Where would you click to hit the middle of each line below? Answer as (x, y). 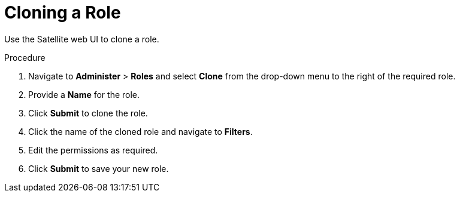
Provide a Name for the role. (84, 94)
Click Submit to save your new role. (99, 168)
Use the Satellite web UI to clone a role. (82, 39)
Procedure (25, 57)
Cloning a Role (63, 13)
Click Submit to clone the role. (88, 113)
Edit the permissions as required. (93, 150)
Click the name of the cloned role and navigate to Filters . (140, 131)
